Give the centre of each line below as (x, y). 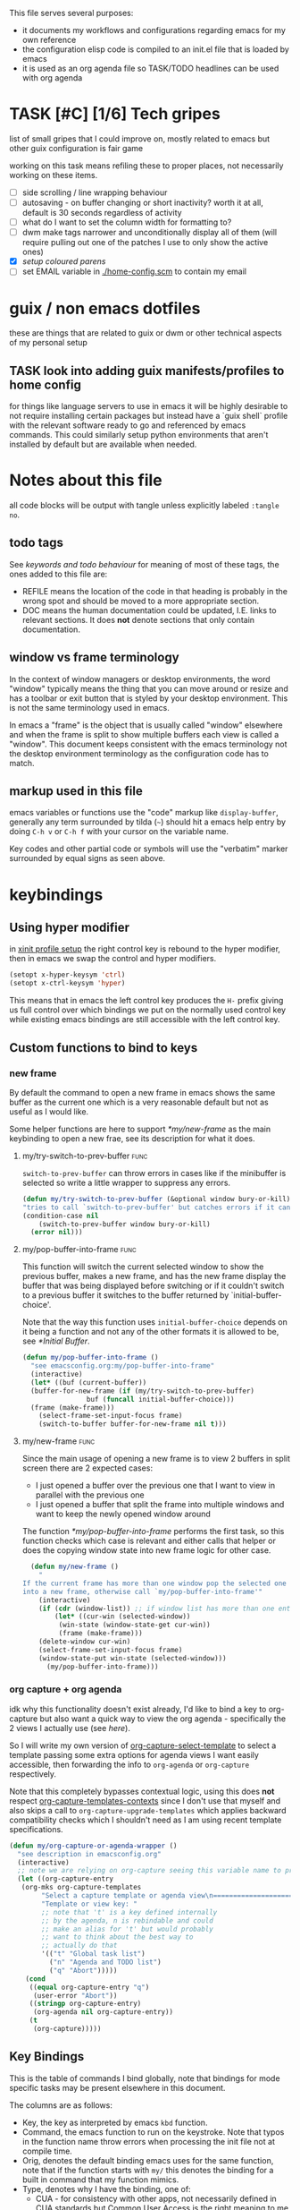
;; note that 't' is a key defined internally (129, 1912)
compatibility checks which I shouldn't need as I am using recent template (146, 1820)
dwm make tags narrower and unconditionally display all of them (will (150, 233)
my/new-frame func (58, 1441)
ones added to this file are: (58, 574)
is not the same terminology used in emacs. (89, 707)
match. (22, 763)
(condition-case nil (60, 1216)
